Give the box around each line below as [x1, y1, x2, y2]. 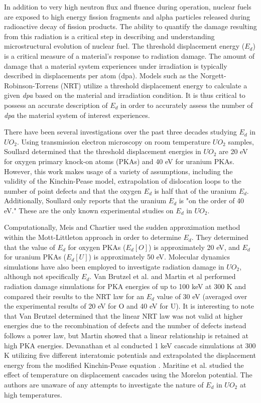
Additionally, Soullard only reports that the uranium [4, 195, 167, 206]
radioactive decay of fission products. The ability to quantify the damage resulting [4, 21, 257, 32]
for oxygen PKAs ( [68, 241, 126, 252]
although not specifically [4, 271, 79, 282]
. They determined [191, 232, 248, 242]
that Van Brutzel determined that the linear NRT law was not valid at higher [4, 310, 243, 321]
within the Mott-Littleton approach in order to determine [4, 232, 181, 242]
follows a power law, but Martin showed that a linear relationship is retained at [4, 330, 249, 340]
